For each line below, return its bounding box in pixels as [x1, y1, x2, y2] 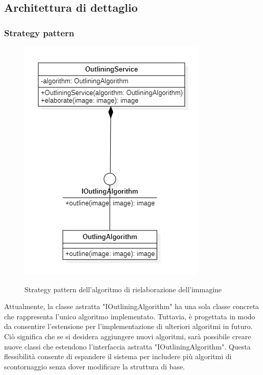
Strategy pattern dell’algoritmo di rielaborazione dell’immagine [25, 284, 222, 294]
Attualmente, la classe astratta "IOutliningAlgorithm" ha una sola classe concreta [4, 301, 259, 312]
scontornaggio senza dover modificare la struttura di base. [4, 361, 185, 371]
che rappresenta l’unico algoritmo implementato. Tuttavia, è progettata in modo [4, 311, 255, 321]
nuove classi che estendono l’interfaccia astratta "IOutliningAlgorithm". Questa [4, 341, 251, 351]
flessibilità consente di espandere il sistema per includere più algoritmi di [4, 351, 232, 362]
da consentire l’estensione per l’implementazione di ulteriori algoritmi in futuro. [4, 321, 253, 332]
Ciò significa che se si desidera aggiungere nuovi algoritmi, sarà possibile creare [4, 331, 251, 341]
